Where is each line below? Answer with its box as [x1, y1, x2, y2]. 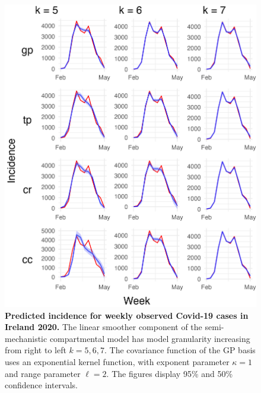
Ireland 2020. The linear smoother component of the [5, 321, 202, 333]
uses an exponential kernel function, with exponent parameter [5, 355, 230, 367]
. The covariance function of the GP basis [104, 344, 256, 356]
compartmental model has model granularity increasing [49, 332, 250, 344]
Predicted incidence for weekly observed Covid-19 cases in [5, 309, 249, 321]
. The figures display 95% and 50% [106, 367, 233, 379]
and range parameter [5, 367, 81, 379]
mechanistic [5, 332, 47, 344]
